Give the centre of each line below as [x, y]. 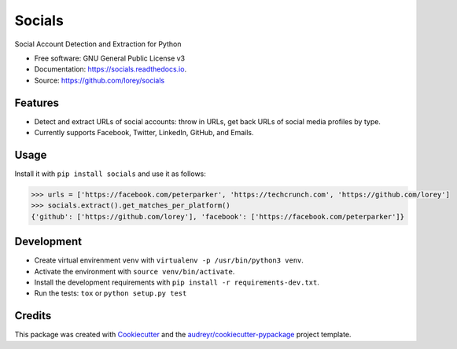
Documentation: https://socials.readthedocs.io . [111, 69]
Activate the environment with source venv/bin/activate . [135, 271]
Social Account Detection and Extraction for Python [98, 44]
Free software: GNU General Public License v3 [110, 58]
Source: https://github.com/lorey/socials [100, 80]
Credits [33, 316]
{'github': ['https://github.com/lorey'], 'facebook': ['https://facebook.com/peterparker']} [218, 217]
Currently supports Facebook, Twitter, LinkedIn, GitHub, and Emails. [144, 133]
